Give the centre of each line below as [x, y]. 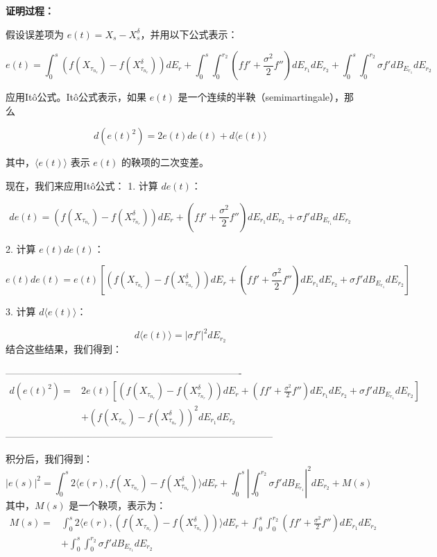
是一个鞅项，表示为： [118, 505]
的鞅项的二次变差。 [165, 162]
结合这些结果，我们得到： [64, 349]
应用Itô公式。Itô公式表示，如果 [76, 97]
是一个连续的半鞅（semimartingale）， [261, 97]
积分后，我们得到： [49, 459]
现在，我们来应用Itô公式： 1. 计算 [82, 185]
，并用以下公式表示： [189, 34]
